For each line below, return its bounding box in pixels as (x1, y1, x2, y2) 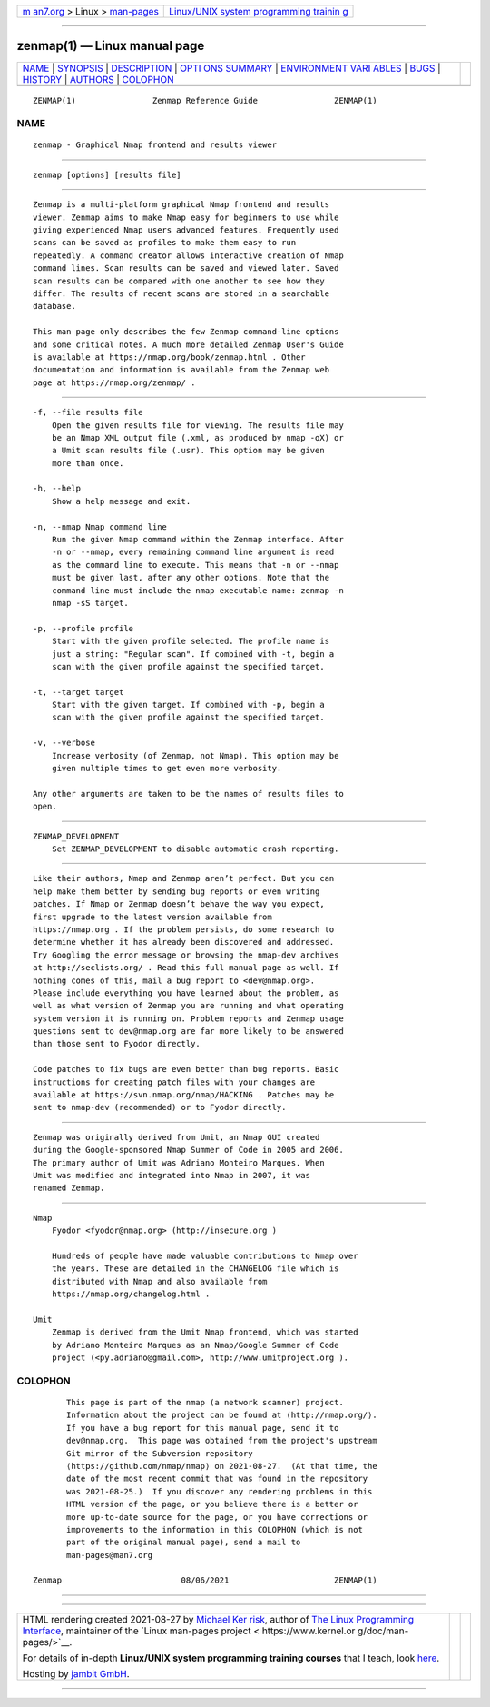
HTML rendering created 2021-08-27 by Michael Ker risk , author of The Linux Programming (22, 1613, 415, 1625)
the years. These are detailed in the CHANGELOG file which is (51, 1264, 339, 1274)
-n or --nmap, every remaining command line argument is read (51, 547, 335, 558)
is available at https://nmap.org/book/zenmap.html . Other (33, 352, 306, 362)
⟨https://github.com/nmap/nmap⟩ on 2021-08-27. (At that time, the (66, 1461, 377, 1471)
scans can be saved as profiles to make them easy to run (33, 237, 297, 248)
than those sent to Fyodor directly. (33, 1038, 201, 1049)
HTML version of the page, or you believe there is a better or (66, 1499, 358, 1510)
